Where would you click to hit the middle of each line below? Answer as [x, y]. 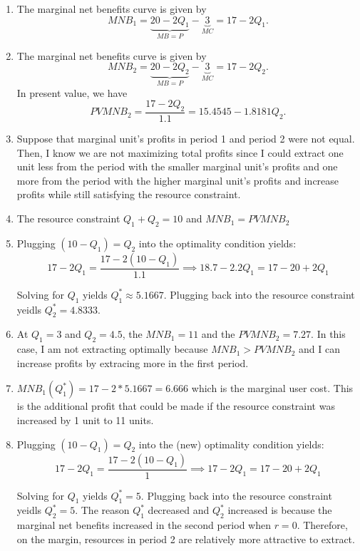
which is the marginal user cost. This [272, 388]
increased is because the [280, 510]
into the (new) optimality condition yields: [231, 444]
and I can [319, 349]
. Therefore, [322, 525]
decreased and [179, 510]
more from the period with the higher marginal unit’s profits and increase [178, 180]
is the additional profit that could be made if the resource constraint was [176, 406]
